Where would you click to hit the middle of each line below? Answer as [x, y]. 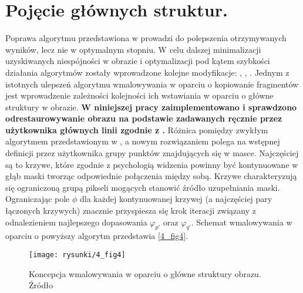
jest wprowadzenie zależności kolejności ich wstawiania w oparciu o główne [139, 95]
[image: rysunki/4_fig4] [77, 255]
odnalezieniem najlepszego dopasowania [76, 222]
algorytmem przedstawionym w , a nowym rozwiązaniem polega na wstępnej [143, 141]
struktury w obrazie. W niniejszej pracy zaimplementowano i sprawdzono [151, 107]
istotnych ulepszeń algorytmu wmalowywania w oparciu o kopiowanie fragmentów [152, 84]
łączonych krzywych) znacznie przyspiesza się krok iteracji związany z [131, 211]
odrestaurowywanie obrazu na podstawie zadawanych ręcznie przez [144, 118]
